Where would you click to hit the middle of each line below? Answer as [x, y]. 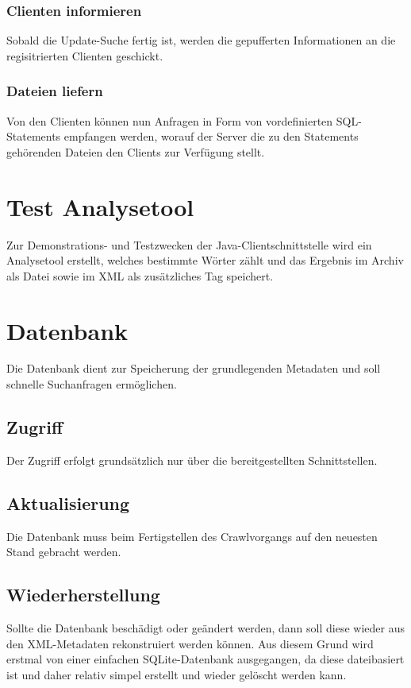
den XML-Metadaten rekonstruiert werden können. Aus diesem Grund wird [190, 643]
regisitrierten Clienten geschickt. [85, 55]
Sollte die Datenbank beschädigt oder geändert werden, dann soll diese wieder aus [205, 628]
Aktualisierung [68, 502]
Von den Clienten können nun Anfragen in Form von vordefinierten [170, 120]
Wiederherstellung [83, 595]
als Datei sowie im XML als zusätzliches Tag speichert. [140, 275]
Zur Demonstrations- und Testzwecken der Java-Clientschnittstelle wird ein [189, 244]
